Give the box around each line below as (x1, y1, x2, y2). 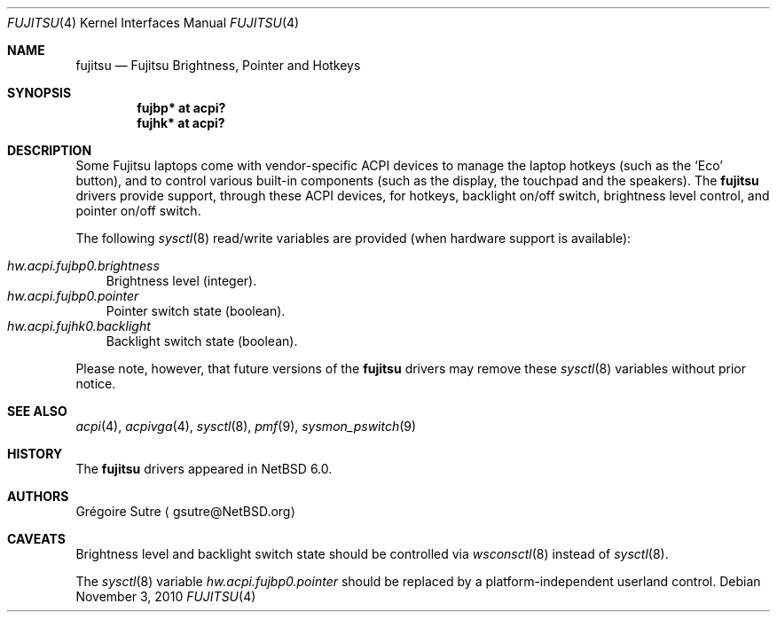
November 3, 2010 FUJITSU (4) (75, 589, 256, 604)
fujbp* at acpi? (137, 100, 226, 115)
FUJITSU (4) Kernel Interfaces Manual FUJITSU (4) (7, 15, 300, 30)
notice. (75, 376, 116, 391)
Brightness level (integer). (106, 273, 257, 288)
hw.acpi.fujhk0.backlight (7, 318, 151, 333)
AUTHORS (7, 489, 69, 504)
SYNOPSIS (7, 85, 72, 100)
